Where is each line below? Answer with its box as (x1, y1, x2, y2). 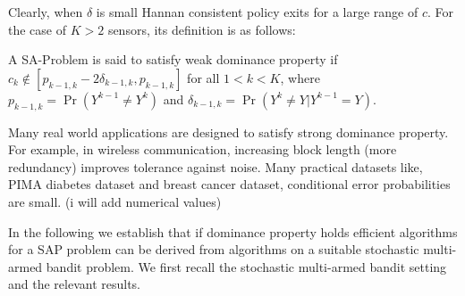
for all (187, 68, 220, 86)
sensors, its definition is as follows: (107, 20, 296, 38)
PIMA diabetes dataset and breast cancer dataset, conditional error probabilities (8, 175, 451, 193)
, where (280, 68, 320, 86)
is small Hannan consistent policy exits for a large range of (96, 3, 418, 21)
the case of (8, 20, 67, 38)
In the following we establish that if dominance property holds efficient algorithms (8, 222, 458, 241)
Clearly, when (8, 3, 83, 21)
